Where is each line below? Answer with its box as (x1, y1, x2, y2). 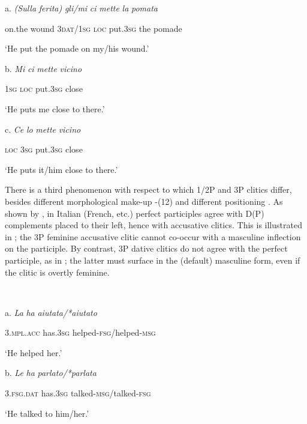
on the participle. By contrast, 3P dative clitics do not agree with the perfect (5, 242, 288, 255)
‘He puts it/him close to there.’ (5, 163, 118, 175)
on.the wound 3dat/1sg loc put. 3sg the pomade (5, 22, 182, 34)
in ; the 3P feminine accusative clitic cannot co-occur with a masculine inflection (5, 230, 301, 243)
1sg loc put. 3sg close (5, 82, 83, 95)
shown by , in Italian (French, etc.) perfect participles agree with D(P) (5, 207, 264, 219)
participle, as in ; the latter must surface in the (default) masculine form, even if (5, 253, 300, 266)
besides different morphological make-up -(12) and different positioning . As (5, 195, 283, 207)
